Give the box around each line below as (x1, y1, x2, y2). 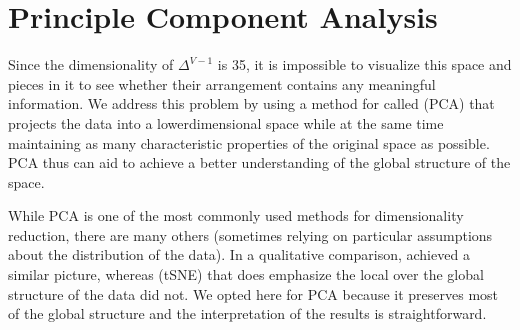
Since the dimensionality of (8, 54, 174, 75)
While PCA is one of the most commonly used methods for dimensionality (8, 205, 464, 226)
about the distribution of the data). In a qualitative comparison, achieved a (8, 244, 470, 265)
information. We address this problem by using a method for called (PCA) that (8, 93, 495, 114)
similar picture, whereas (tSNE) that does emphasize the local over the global (8, 264, 484, 285)
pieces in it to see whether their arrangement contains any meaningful (8, 73, 436, 94)
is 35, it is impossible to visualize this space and (217, 54, 512, 75)
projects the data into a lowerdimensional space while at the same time (8, 112, 444, 133)
